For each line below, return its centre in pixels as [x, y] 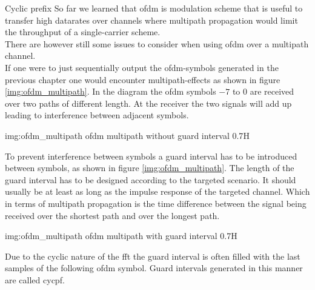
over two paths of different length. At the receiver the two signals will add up [148, 103]
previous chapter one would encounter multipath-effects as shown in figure [143, 79]
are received [272, 91]
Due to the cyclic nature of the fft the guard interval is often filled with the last [153, 256]
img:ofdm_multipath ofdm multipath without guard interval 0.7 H [127, 135]
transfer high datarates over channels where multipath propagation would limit [151, 20]
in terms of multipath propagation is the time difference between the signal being [156, 203]
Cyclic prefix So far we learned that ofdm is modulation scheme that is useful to [154, 8]
